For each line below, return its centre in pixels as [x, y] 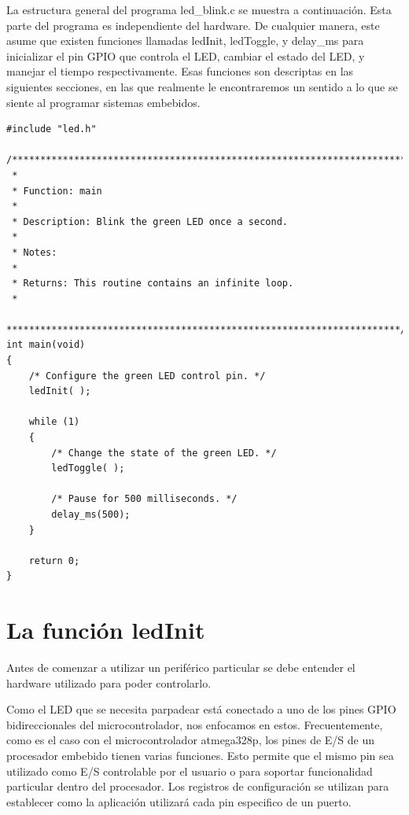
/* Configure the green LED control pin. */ [147, 376]
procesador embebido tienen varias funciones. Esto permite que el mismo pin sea [200, 756]
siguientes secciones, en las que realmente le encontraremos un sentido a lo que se [202, 86]
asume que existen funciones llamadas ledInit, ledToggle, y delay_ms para [185, 41]
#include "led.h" [52, 129]
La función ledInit [106, 630]
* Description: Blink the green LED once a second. [150, 221]
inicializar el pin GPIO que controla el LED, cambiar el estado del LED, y [186, 55]
